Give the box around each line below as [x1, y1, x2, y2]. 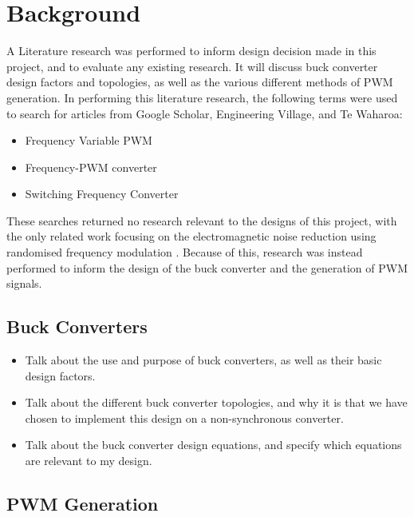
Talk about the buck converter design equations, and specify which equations [25, 436, 402, 453]
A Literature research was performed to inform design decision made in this [6, 42, 377, 59]
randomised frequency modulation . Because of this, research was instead [6, 244, 363, 260]
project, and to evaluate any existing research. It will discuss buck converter [6, 58, 378, 74]
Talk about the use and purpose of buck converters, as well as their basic [25, 352, 382, 368]
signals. [6, 275, 42, 292]
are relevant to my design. [25, 452, 152, 469]
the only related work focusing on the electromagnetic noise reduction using [6, 228, 377, 245]
